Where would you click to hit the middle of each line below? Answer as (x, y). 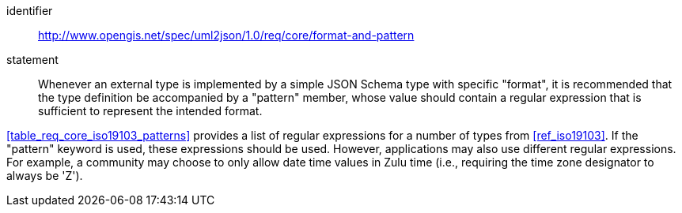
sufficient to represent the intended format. (150, 111)
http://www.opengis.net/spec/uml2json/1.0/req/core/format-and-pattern (226, 35)
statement (32, 60)
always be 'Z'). (45, 176)
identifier (30, 11)
